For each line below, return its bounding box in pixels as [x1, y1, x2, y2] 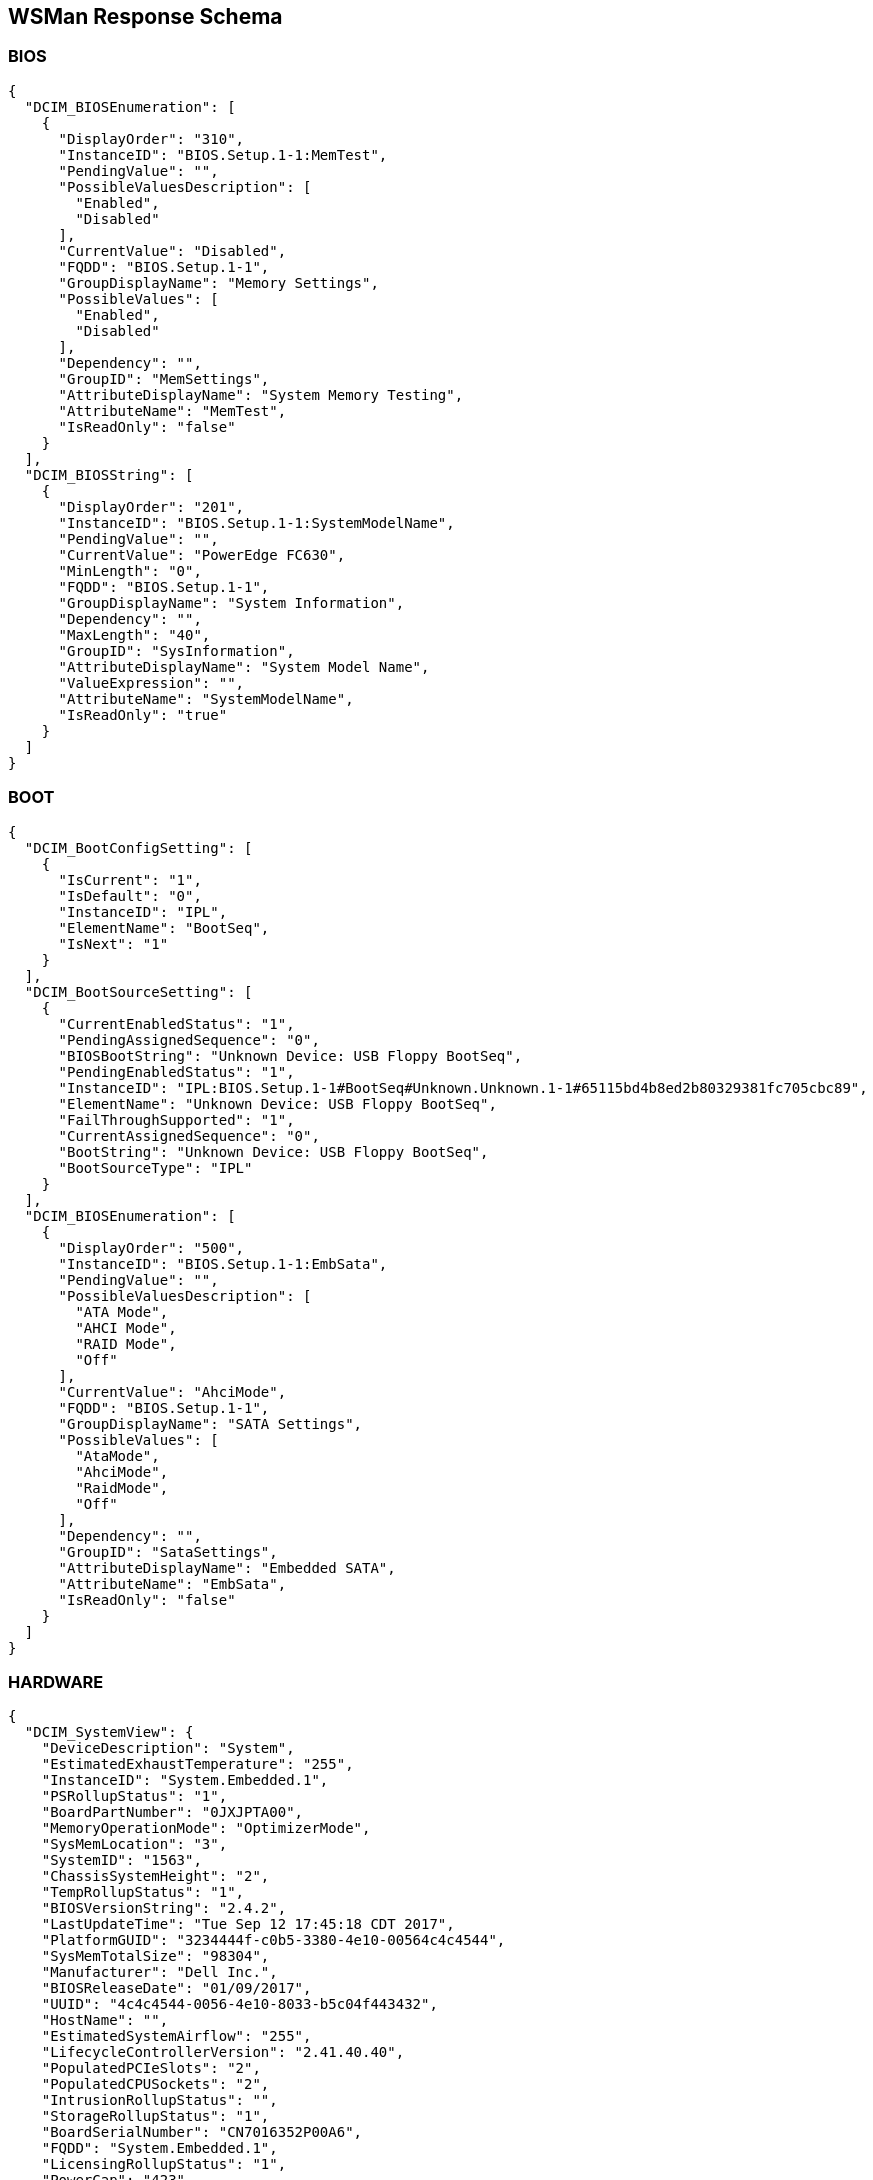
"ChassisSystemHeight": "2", [41, 1868, 270, 1885]
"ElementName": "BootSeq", [58, 919, 270, 936]
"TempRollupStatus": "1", [41, 1884, 245, 1901]
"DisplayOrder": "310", [58, 130, 245, 147]
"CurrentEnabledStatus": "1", [58, 1015, 295, 1032]
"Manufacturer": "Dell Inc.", [41, 1964, 278, 1981]
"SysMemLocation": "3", [41, 1836, 228, 1853]
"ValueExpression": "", [58, 674, 245, 691]
